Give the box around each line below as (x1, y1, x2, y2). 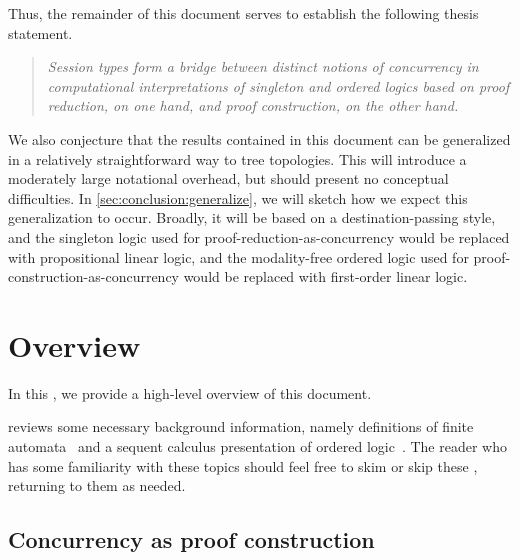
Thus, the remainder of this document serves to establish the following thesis (8, 3, 479, 23)
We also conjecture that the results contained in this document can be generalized (8, 128, 511, 149)
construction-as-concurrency (8, 266, 179, 287)
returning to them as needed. (8, 475, 186, 496)
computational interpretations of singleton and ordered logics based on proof (47, 75, 510, 96)
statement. (8, 22, 73, 43)
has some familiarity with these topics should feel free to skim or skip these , (8, 455, 478, 476)
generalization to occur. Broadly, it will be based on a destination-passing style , (8, 207, 496, 228)
